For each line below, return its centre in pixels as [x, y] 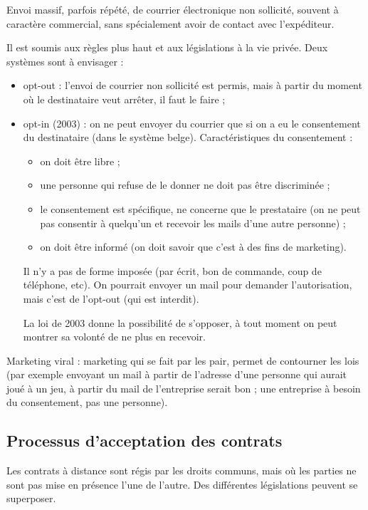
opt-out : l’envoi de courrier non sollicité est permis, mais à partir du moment [193, 85]
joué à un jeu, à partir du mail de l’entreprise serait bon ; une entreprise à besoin [184, 388]
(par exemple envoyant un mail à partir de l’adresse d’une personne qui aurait [177, 374]
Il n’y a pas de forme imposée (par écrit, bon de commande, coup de [172, 270]
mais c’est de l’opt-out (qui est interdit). [111, 298]
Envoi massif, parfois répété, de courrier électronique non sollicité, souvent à [173, 9]
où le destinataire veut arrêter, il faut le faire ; [124, 99]
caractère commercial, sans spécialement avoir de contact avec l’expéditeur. [170, 23]
